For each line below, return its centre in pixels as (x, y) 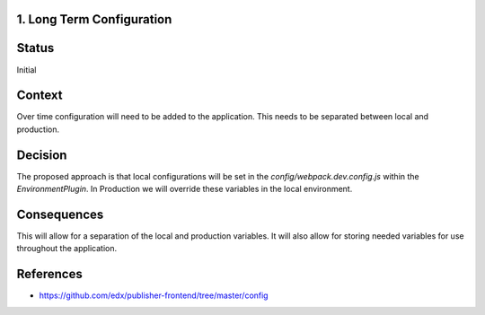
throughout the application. (67, 249)
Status (35, 48)
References (49, 274)
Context (40, 96)
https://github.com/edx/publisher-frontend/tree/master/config (154, 295)
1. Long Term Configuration (94, 19)
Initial (26, 70)
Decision (42, 155)
